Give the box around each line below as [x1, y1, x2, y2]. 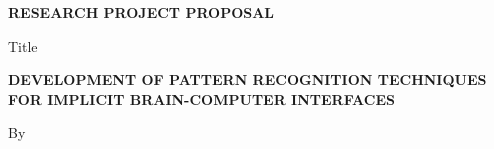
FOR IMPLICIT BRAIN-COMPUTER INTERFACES [8, 88, 395, 109]
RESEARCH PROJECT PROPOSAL [8, 2, 275, 22]
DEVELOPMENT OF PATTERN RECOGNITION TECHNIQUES [8, 69, 487, 90]
